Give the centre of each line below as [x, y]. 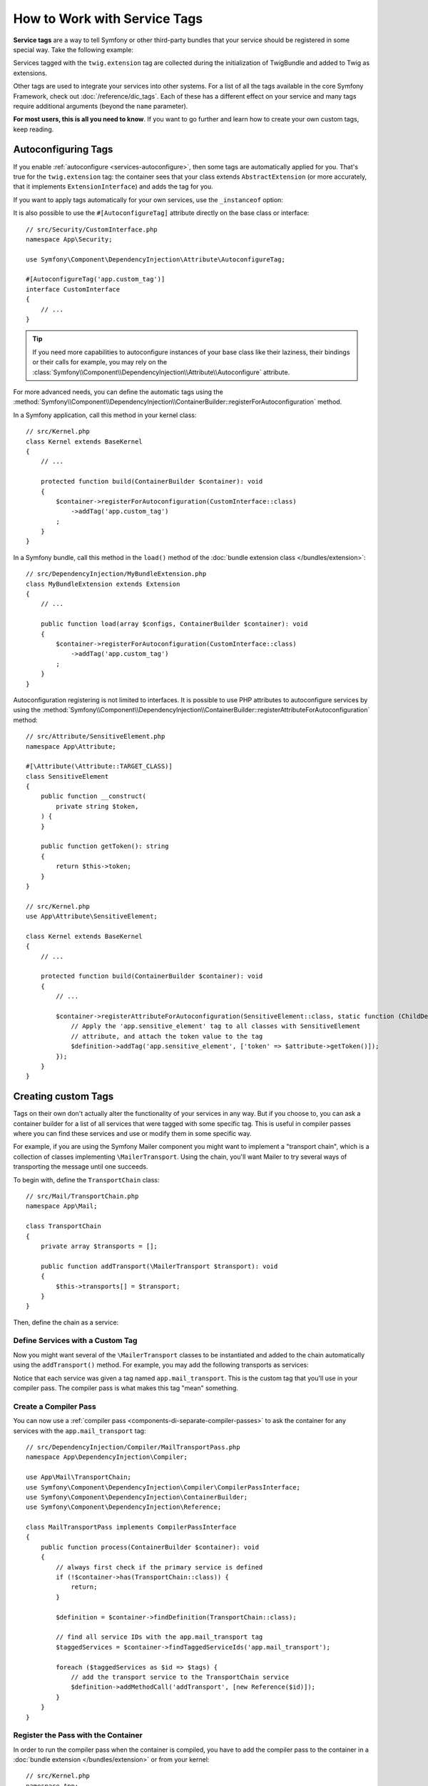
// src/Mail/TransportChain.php [82, 1196]
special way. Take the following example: [73, 49]
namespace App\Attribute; [71, 746]
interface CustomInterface [73, 289]
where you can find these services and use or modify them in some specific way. [133, 1134]
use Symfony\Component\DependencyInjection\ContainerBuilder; [137, 1497]
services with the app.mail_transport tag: [80, 1431]
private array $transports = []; [99, 1246]
